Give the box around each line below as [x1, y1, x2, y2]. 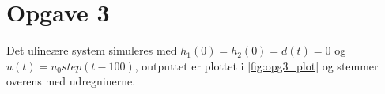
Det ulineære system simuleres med [6, 42, 177, 58]
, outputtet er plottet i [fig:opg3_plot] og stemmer [134, 57, 379, 73]
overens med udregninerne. [6, 73, 136, 89]
